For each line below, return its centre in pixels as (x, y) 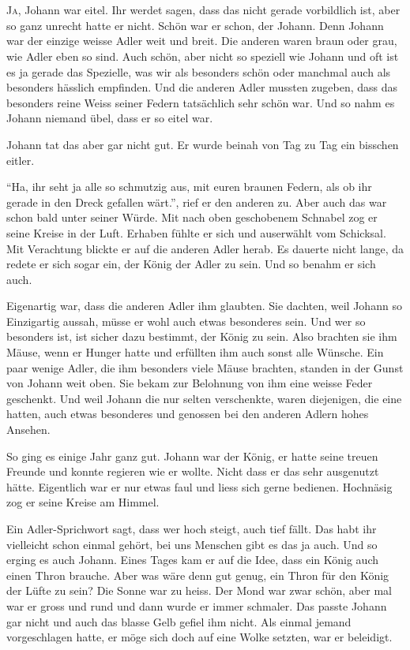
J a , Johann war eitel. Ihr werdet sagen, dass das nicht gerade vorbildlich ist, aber (203, 10)
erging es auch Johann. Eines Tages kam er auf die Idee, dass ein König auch (192, 560)
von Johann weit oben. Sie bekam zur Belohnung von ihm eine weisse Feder (190, 383)
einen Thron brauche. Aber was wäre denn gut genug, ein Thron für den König (198, 575)
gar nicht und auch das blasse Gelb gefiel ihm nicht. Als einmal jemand (179, 621)
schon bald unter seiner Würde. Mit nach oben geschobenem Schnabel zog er (192, 217)
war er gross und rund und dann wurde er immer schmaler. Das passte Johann (197, 605)
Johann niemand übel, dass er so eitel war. (110, 118)
